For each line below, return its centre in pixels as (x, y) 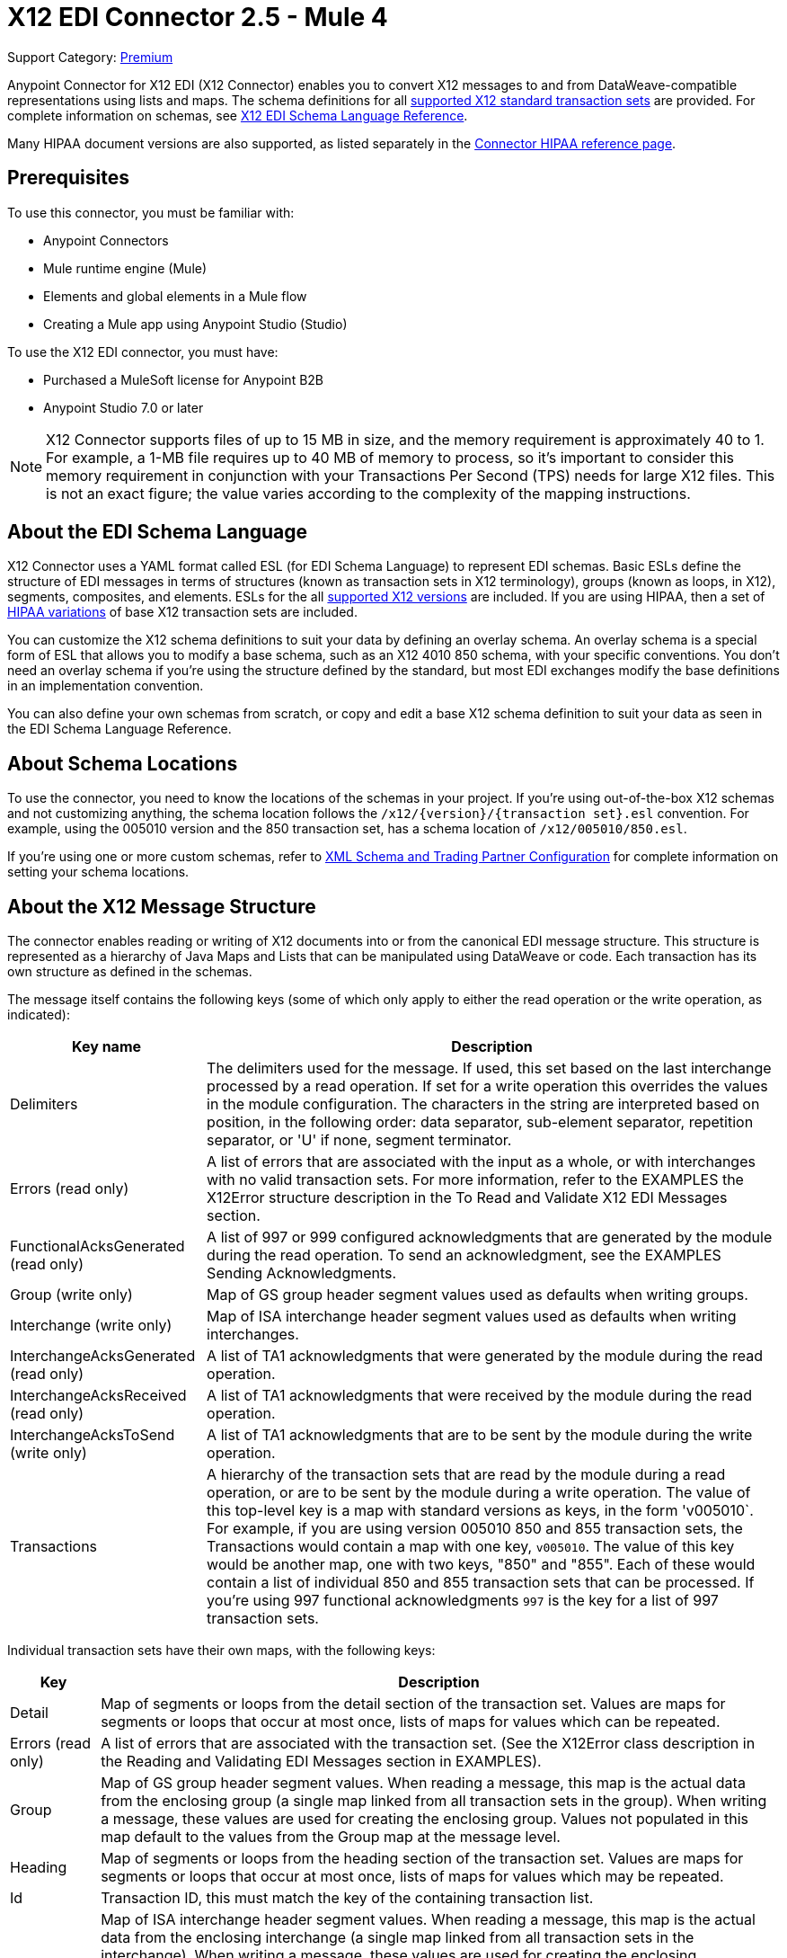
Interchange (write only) (91, 1326)
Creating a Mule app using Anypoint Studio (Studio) (195, 324)
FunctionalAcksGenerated (97, 1246)
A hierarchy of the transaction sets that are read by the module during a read (466, 1475)
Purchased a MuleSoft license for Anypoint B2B (184, 379)
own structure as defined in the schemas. (130, 972)
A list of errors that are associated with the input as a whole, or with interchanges (481, 1162)
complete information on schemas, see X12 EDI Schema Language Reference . (238, 115)
